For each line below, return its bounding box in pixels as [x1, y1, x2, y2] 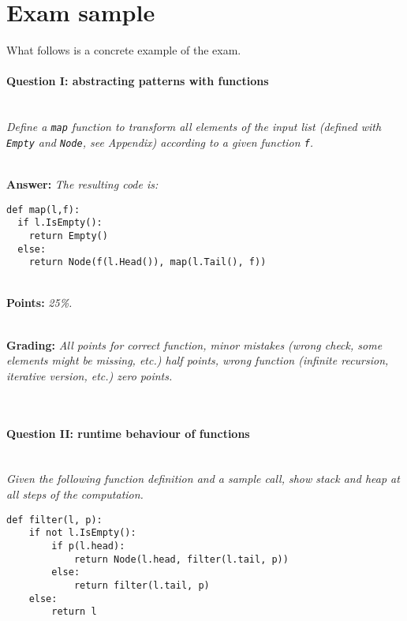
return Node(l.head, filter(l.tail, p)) [73, 553, 289, 565]
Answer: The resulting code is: [6, 176, 159, 193]
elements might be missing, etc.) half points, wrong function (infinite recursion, [6, 352, 389, 368]
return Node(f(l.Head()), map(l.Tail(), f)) [28, 256, 267, 268]
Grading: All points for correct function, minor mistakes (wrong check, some [6, 336, 383, 353]
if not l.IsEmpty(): [28, 527, 136, 539]
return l [51, 606, 97, 618]
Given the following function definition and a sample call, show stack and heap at [6, 470, 400, 487]
